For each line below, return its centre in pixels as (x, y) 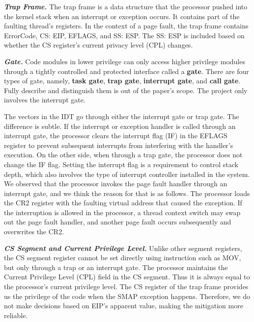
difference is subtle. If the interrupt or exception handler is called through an (120, 126)
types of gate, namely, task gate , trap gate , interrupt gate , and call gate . (122, 81)
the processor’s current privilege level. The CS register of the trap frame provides (126, 286)
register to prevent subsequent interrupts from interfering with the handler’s (119, 145)
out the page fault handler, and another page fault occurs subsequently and (118, 222)
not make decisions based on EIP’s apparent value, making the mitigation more (124, 306)
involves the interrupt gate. (45, 100)
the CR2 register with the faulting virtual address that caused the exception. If (123, 203)
